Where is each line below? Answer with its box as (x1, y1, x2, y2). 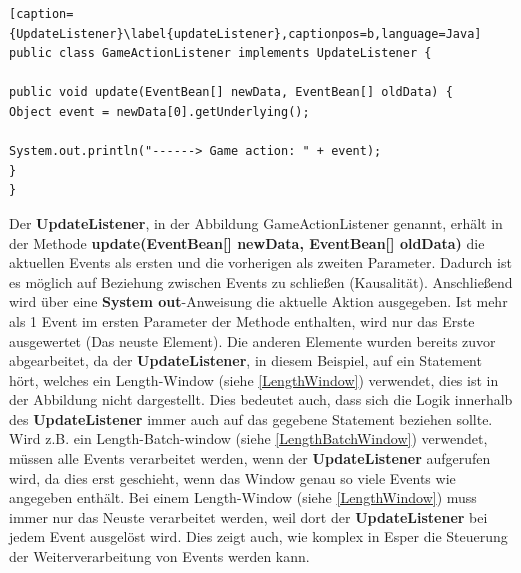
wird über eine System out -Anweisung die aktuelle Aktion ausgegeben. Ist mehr (9, 291, 508, 312)
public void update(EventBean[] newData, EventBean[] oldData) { (9, 85, 453, 100)
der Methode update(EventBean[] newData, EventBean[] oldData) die (9, 232, 485, 253)
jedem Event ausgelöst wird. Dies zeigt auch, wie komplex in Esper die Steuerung (9, 526, 508, 547)
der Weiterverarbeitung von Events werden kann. (9, 546, 310, 567)
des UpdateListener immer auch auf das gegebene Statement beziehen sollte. (9, 408, 493, 429)
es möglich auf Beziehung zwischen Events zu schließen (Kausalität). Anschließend (9, 271, 513, 292)
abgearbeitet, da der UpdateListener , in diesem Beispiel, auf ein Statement (9, 350, 482, 371)
